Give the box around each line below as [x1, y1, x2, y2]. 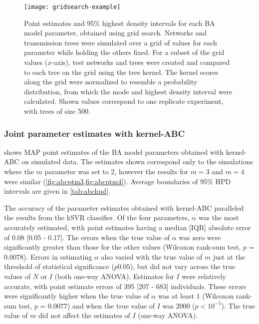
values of [4, 271, 30, 281]
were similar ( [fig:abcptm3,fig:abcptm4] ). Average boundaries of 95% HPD [4, 176, 231, 186]
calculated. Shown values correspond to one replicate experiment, [24, 96, 224, 106]
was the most [198, 212, 239, 223]
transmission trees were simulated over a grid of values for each [24, 37, 217, 47]
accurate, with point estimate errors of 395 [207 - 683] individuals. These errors [4, 281, 247, 291]
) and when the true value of [67, 300, 155, 311]
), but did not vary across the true [130, 261, 236, 272]
